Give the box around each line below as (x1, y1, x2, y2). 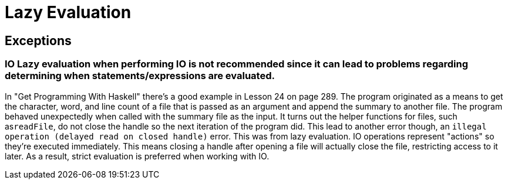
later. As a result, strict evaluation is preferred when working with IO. (5, 151, 270, 161)
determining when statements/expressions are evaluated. (5, 70, 275, 82)
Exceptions (5, 33, 72, 48)
